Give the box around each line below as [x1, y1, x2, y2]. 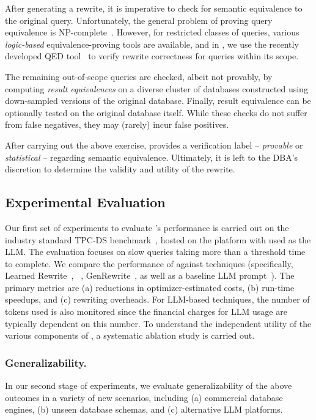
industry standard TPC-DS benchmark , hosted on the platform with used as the [5, 233, 311, 246]
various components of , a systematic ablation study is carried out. [5, 329, 255, 342]
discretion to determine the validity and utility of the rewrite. [5, 163, 235, 175]
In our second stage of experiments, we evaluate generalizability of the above [5, 379, 292, 392]
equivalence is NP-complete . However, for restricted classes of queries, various [5, 26, 299, 39]
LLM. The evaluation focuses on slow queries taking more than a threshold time [5, 245, 306, 258]
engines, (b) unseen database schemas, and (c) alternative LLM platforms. [5, 403, 283, 416]
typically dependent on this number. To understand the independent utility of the [5, 317, 312, 330]
